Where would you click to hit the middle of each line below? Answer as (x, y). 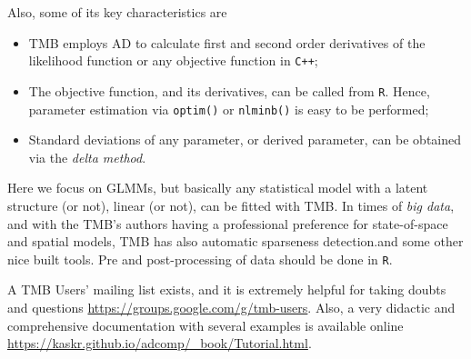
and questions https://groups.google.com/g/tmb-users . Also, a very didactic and (231, 307)
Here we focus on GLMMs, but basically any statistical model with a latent (218, 188)
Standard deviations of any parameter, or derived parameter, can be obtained (245, 140)
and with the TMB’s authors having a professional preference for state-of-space (228, 223)
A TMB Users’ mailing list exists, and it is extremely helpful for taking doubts (227, 289)
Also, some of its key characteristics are (117, 12)
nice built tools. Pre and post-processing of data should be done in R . (200, 259)
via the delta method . (87, 157)
